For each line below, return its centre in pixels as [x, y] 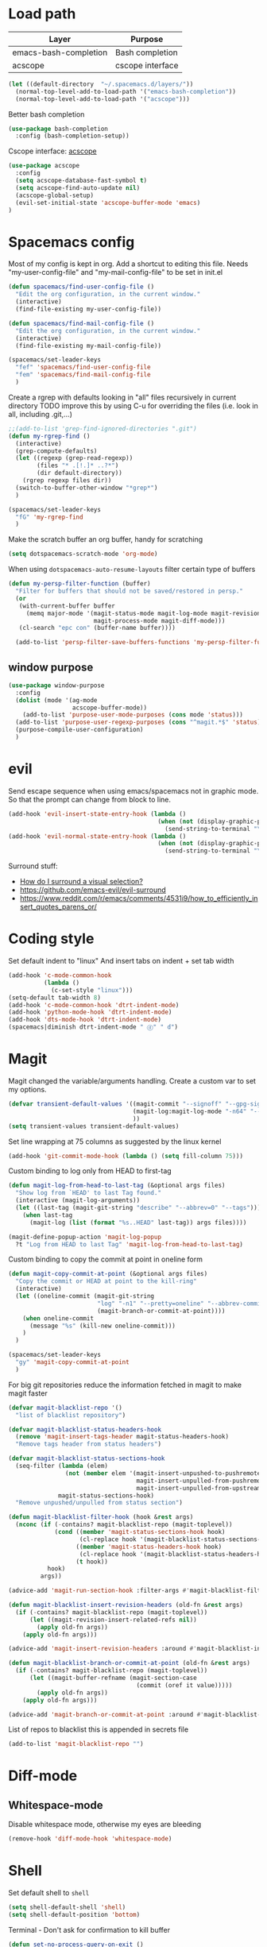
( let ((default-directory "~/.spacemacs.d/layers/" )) [101, 84]
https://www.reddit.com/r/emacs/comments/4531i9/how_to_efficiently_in [139, 898]
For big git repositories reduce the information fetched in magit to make [125, 1385]
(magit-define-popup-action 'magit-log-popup [85, 1237]
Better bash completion [46, 114]
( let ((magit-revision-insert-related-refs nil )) [113, 1620]
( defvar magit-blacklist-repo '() [66, 1408]
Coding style [51, 939]
